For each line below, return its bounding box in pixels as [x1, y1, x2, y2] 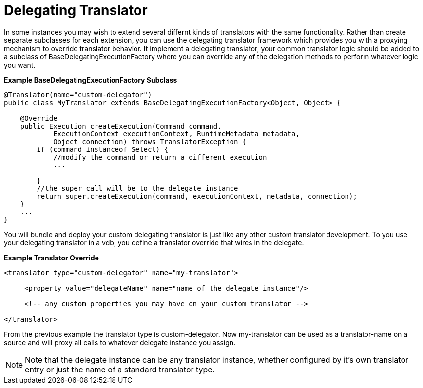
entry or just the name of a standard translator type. [25, 364, 215, 374]
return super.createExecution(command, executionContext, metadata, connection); [37, 192, 357, 200]
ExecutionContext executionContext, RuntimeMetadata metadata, [53, 129, 300, 138]
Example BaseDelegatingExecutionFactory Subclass [4, 75, 177, 84]
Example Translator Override [4, 253, 99, 262]
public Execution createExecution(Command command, [20, 122, 222, 130]
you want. [4, 60, 36, 69]
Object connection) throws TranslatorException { [53, 137, 247, 146]
